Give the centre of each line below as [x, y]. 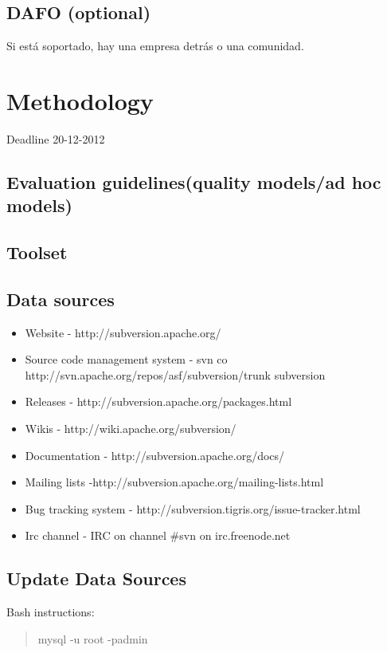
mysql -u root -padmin [93, 638]
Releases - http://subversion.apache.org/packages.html [158, 401]
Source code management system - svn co [126, 359]
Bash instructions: [51, 612]
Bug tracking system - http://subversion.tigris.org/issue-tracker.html [193, 508]
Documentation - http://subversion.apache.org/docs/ [155, 455]
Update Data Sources [96, 578]
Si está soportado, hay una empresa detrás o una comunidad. [155, 46]
